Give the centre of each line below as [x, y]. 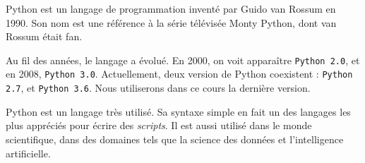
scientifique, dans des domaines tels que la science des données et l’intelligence [175, 139]
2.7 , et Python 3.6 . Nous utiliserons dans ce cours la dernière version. [158, 88]
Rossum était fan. [44, 36]
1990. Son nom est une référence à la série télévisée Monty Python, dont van [171, 22]
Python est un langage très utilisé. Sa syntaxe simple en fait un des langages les [178, 111]
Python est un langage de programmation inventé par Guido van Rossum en [171, 8]
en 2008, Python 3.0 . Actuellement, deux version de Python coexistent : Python [179, 74]
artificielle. [28, 153]
